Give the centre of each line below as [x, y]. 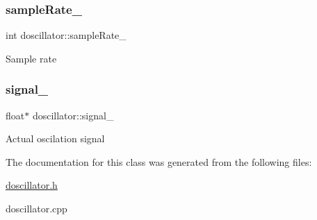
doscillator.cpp [36, 208]
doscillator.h [32, 185]
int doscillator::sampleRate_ [66, 35]
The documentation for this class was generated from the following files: [159, 161]
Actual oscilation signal [55, 138]
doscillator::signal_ [73, 115]
